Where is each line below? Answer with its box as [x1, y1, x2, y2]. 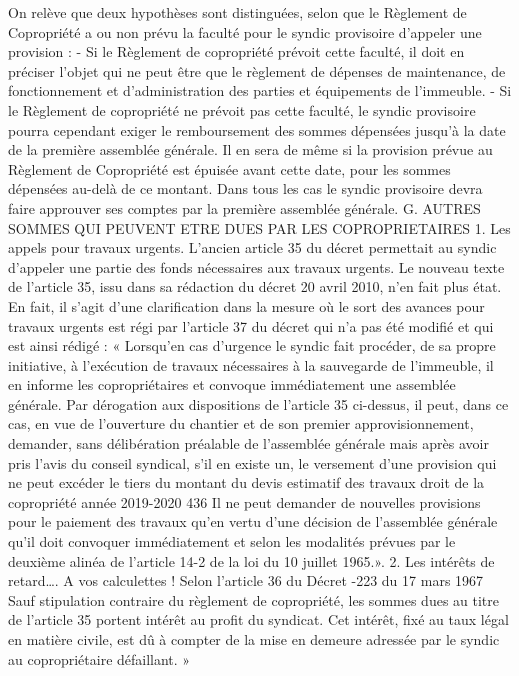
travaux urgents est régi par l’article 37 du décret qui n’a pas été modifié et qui [8, 315, 494, 336]
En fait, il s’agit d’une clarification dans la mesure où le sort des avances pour [8, 295, 485, 316]
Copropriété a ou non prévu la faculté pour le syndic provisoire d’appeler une [8, 21, 482, 42]
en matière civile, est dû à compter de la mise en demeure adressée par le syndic [8, 629, 500, 649]
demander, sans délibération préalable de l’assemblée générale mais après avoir [8, 433, 489, 454]
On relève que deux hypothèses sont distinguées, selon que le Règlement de [8, 2, 467, 22]
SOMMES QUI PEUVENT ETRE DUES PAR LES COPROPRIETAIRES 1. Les [8, 217, 511, 238]
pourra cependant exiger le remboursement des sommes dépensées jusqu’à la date [8, 119, 506, 140]
